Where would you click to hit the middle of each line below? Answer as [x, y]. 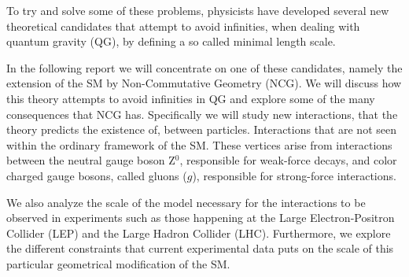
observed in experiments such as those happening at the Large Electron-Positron [201, 218]
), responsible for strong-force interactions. [294, 175]
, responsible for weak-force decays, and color [288, 160]
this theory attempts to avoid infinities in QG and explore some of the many [191, 98]
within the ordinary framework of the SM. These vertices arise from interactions [199, 144]
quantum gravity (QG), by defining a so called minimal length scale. [171, 41]
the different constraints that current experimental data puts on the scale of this [200, 248]
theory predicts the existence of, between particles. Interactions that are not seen [201, 129]
